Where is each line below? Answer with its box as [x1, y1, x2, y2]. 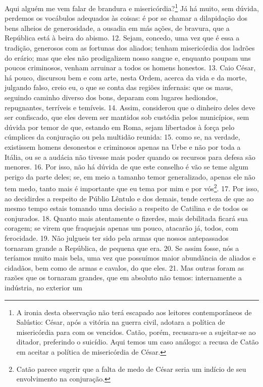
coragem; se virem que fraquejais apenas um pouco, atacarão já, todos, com [5, 223, 238, 233]
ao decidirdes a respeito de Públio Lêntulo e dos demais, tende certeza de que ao [5, 193, 254, 203]
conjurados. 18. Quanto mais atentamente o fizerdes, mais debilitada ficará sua [5, 212, 248, 223]
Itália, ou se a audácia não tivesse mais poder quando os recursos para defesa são [5, 151, 255, 162]
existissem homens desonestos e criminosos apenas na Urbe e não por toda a [5, 141, 241, 152]
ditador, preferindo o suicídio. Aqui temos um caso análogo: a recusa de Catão [16, 336, 259, 347]
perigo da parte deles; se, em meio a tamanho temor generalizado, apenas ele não [5, 171, 255, 182]
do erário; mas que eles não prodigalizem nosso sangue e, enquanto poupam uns [5, 52, 251, 63]
